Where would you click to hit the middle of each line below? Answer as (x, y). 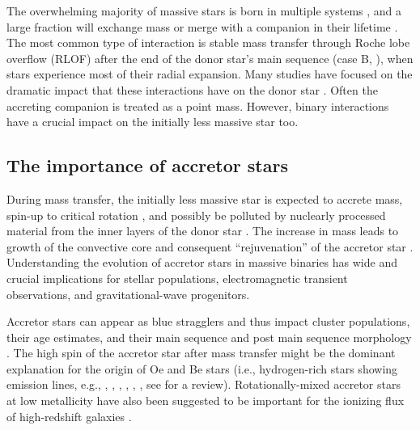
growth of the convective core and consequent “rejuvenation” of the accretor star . (210, 246)
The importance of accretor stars (147, 165)
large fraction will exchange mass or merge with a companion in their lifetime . (202, 26)
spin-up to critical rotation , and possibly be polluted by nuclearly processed (196, 215)
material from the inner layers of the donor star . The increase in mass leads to (203, 231)
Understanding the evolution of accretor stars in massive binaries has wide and (202, 262)
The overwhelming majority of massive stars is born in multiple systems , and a (204, 11)
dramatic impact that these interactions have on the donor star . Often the (192, 89)
